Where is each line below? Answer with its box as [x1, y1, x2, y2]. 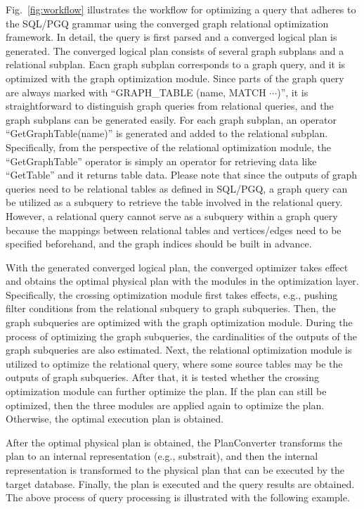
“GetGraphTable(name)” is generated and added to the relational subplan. [6, 126, 328, 141]
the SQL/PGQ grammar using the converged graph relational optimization [6, 15, 329, 30]
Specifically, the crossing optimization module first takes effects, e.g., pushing [6, 287, 338, 302]
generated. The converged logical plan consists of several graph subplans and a [6, 43, 344, 58]
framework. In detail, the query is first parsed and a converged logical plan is [6, 30, 337, 44]
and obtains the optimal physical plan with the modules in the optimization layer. [6, 273, 359, 288]
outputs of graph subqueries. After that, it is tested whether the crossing [6, 370, 320, 385]
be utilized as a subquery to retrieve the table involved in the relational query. [6, 195, 343, 210]
